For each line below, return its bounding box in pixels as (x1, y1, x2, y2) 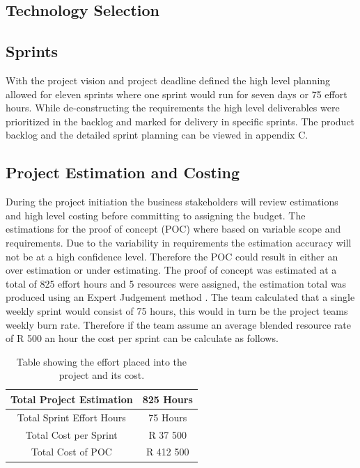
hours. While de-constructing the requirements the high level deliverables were (6, 100, 340, 115)
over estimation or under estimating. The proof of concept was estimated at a (6, 263, 337, 277)
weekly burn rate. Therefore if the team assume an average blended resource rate (6, 317, 351, 331)
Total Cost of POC (31, 444, 112, 459)
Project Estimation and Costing (6, 162, 240, 183)
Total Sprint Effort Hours (17, 409, 126, 424)
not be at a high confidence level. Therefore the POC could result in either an (6, 249, 338, 263)
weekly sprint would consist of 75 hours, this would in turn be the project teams (6, 303, 348, 318)
